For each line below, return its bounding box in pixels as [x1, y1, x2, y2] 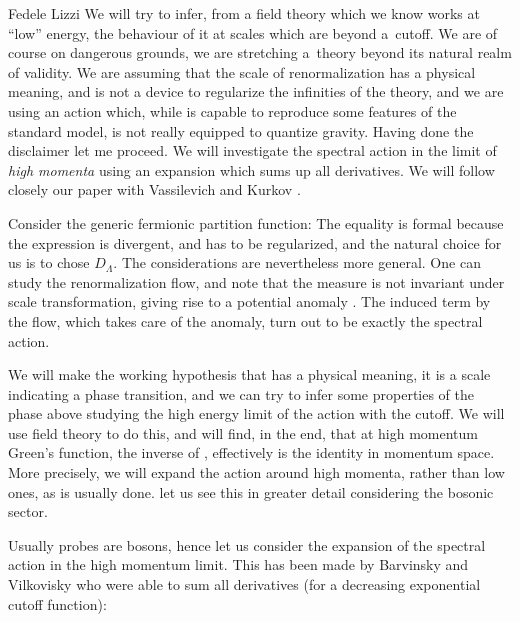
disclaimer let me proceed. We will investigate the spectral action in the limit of [8, 140, 497, 161]
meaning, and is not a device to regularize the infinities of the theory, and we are [8, 81, 504, 102]
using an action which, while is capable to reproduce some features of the [8, 100, 457, 121]
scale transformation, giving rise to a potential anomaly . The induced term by [8, 291, 491, 312]
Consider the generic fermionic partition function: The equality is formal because [8, 212, 504, 233]
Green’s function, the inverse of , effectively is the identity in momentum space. [8, 442, 495, 463]
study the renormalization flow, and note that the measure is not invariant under [8, 271, 505, 292]
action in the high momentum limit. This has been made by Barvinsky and [8, 554, 469, 575]
